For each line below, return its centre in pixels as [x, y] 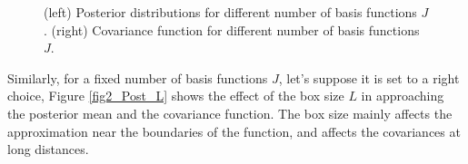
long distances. [48, 149]
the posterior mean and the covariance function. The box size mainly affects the [230, 113]
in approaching [403, 96]
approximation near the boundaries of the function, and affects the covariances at [234, 131]
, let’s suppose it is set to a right [369, 77]
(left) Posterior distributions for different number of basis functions [230, 12]
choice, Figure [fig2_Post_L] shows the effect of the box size [176, 96]
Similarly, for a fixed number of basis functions [138, 77]
